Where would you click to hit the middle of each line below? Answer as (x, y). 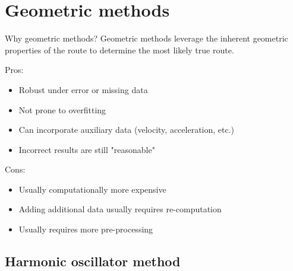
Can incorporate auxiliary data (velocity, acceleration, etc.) (127, 130)
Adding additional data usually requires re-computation (120, 209)
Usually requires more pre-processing (86, 229)
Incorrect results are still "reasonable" (87, 149)
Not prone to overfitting (62, 109)
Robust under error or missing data (83, 89)
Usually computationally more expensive (92, 189)
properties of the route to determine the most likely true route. (119, 50)
